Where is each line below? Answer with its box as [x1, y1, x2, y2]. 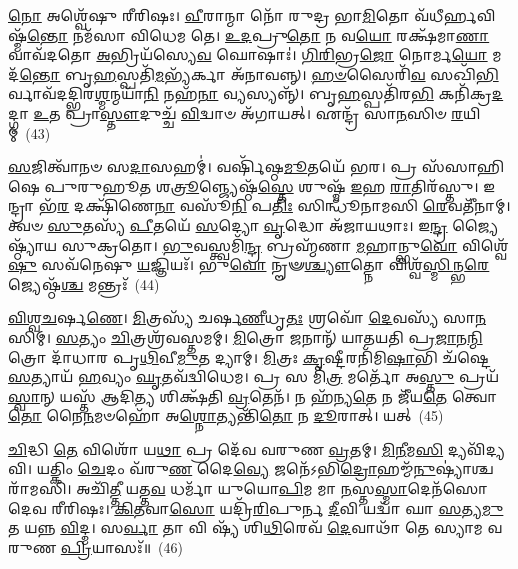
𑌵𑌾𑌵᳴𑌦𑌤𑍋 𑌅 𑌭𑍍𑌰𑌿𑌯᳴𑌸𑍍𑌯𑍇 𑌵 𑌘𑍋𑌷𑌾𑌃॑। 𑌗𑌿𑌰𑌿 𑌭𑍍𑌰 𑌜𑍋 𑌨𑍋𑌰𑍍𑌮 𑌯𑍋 [8, 44, 488, 65]
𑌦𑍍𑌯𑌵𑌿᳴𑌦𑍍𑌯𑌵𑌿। [447, 438, 505, 459]
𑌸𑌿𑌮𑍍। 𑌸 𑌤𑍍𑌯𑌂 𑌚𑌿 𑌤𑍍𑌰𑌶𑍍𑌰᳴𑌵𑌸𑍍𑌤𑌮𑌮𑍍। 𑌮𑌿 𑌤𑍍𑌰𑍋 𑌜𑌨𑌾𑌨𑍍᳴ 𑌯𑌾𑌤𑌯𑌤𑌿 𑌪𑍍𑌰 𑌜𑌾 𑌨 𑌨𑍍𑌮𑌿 [8, 326, 483, 347]
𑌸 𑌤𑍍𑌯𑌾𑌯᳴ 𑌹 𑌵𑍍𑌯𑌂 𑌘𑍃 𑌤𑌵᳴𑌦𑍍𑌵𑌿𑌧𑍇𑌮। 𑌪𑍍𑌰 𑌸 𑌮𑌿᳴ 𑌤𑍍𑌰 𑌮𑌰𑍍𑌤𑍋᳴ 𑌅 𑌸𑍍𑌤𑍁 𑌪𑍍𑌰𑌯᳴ [8, 366, 499, 387]
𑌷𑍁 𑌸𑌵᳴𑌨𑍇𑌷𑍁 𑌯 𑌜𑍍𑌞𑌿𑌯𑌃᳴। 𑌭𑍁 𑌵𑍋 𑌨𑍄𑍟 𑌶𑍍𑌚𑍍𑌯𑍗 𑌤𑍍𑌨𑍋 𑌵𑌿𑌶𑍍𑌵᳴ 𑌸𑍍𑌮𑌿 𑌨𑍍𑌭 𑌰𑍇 [8, 254, 490, 275]
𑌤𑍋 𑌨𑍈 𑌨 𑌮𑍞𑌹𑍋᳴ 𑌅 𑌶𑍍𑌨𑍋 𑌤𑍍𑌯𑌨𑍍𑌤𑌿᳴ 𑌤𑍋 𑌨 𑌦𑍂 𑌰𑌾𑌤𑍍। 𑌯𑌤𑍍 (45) [8, 405, 444, 426]
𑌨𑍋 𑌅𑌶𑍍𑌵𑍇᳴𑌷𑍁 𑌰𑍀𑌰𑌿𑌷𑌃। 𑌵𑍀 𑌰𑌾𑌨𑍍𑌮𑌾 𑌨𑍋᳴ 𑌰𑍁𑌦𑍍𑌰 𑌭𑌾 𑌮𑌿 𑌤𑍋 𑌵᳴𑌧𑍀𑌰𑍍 [8, 5, 477, 25]
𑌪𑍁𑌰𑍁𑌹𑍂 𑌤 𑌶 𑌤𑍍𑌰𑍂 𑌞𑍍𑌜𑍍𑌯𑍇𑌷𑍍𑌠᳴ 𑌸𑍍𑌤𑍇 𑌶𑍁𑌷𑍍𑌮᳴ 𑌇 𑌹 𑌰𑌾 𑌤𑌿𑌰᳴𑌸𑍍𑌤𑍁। [44, 175, 479, 196]
